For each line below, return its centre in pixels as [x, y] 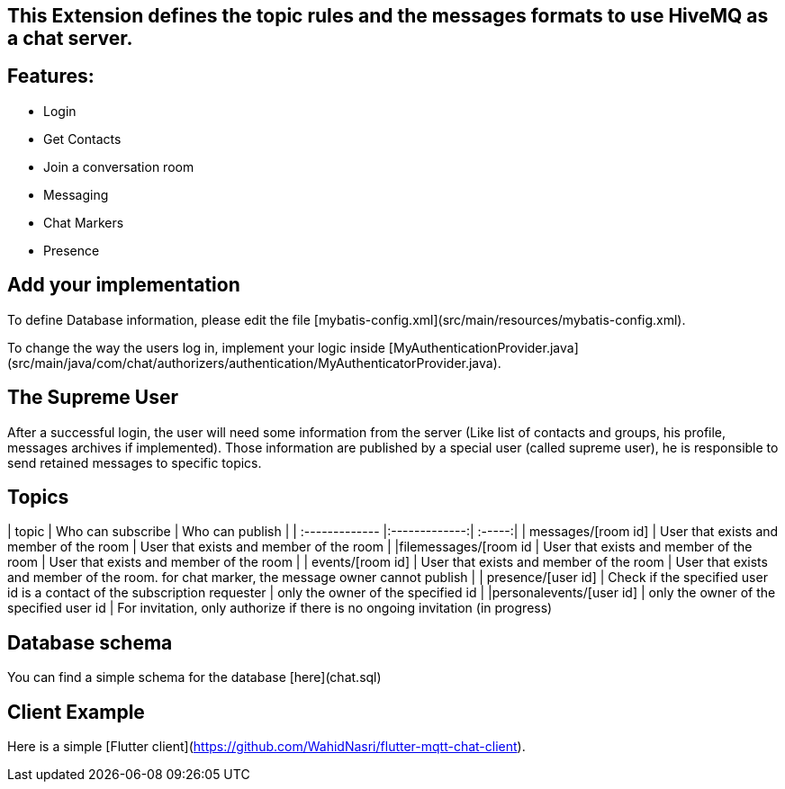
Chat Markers [84, 222]
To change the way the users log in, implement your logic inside [196, 347]
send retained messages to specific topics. [135, 462]
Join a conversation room [119, 166]
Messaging [76, 194]
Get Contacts [82, 139]
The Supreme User [93, 398]
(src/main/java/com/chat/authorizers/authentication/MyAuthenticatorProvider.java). [254, 363]
